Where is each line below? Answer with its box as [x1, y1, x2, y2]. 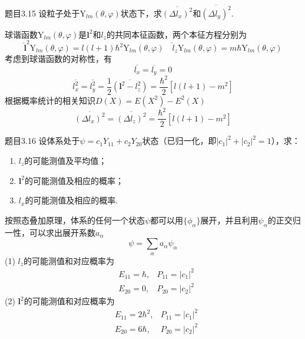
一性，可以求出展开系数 [5, 226, 95, 238]
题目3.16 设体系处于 [5, 134, 80, 147]
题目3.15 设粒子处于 [5, 6, 80, 19]
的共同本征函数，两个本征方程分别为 [106, 28, 247, 40]
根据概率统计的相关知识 [5, 94, 95, 106]
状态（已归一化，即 [142, 134, 217, 147]
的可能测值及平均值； [24, 154, 107, 167]
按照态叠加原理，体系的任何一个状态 [5, 213, 145, 226]
